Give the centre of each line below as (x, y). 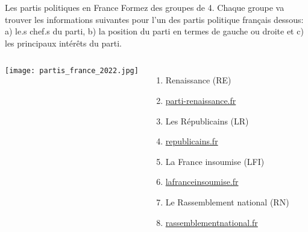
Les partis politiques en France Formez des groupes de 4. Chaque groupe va (145, 7)
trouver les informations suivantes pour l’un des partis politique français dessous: (154, 19)
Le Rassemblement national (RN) (227, 201)
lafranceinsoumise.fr (202, 182)
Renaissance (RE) (198, 80)
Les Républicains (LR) (207, 121)
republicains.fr (192, 141)
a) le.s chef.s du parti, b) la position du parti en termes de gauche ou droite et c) (154, 31)
